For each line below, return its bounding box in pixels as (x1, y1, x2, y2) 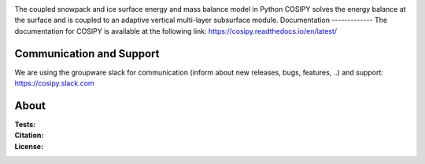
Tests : (14, 119, 35, 129)
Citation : (14, 130, 44, 140)
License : (14, 141, 43, 151)
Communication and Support (14, 47, 160, 60)
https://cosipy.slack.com (14, 78, 94, 88)
